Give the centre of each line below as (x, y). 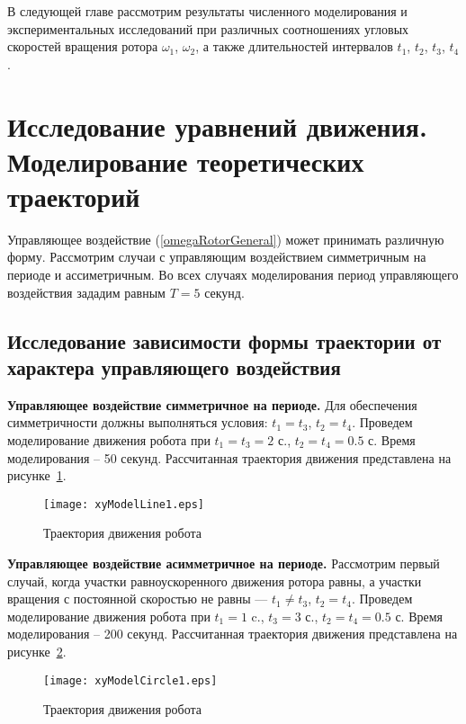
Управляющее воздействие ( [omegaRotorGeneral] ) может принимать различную (226, 239)
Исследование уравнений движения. (217, 125)
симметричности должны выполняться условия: (138, 422)
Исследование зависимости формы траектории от (224, 340)
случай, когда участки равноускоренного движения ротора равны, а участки (215, 581)
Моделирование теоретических (186, 161)
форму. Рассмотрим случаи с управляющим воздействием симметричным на (217, 257)
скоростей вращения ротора (83, 46)
